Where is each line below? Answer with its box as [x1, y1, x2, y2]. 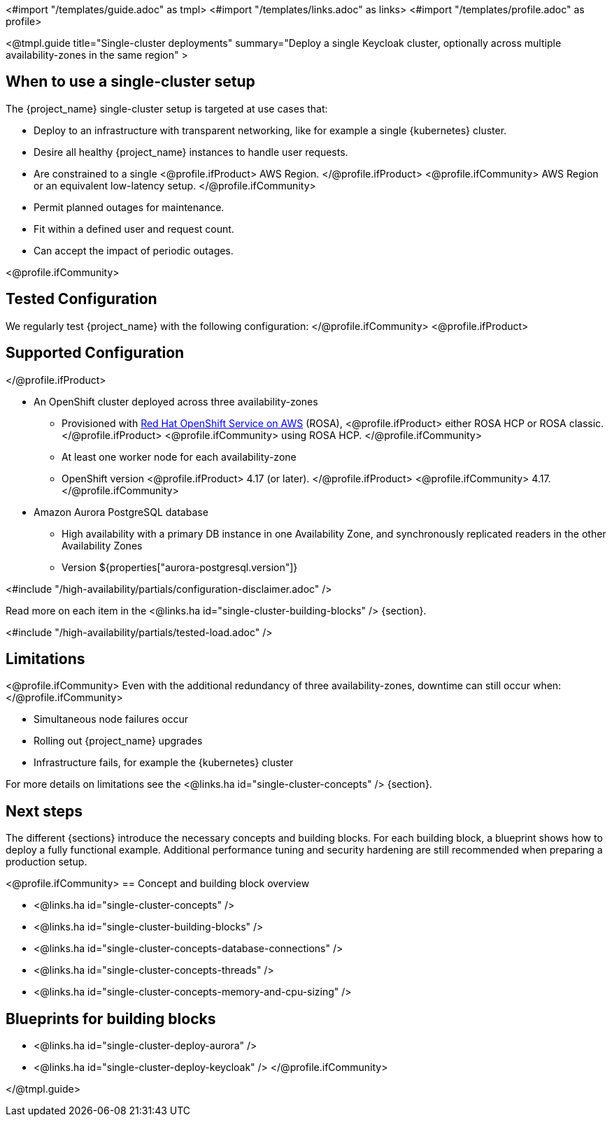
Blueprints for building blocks [6, 1009, 216, 1028]
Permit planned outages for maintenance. [34, 201, 225, 213]
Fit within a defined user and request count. [34, 222, 234, 235]
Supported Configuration [6, 344, 185, 362]
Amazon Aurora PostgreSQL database [34, 505, 208, 518]
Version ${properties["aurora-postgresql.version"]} [62, 561, 298, 573]
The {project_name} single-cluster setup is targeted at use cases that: [6, 102, 328, 115]
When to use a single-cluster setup [6, 73, 255, 91]
